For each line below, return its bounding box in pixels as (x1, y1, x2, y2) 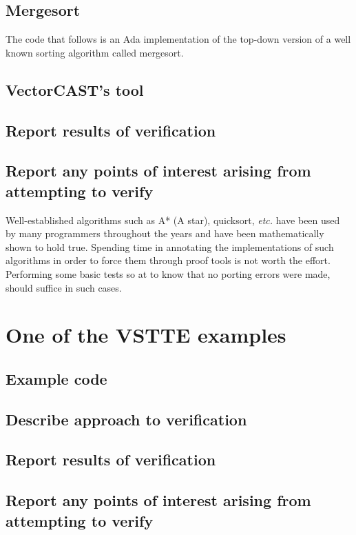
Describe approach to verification (6, 408, 247, 430)
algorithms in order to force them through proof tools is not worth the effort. (6, 253, 331, 267)
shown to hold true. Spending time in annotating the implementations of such (6, 239, 334, 254)
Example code (6, 367, 107, 389)
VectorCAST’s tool (6, 79, 144, 100)
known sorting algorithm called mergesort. (6, 45, 184, 59)
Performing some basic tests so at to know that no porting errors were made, (6, 266, 331, 281)
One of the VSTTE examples (6, 321, 286, 349)
